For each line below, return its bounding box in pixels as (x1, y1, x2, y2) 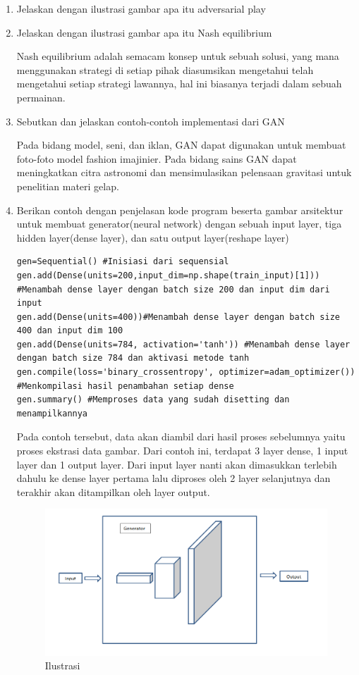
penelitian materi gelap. (16, 178, 119, 193)
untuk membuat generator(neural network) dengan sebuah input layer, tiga (16, 216, 342, 231)
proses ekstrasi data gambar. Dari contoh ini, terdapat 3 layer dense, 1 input (16, 443, 348, 458)
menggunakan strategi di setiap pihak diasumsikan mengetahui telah (16, 62, 314, 77)
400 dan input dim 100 (16, 326, 123, 336)
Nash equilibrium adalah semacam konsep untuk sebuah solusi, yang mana (16, 49, 339, 63)
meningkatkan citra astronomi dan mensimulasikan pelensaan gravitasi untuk (16, 165, 352, 180)
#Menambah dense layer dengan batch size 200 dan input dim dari (16, 284, 330, 295)
